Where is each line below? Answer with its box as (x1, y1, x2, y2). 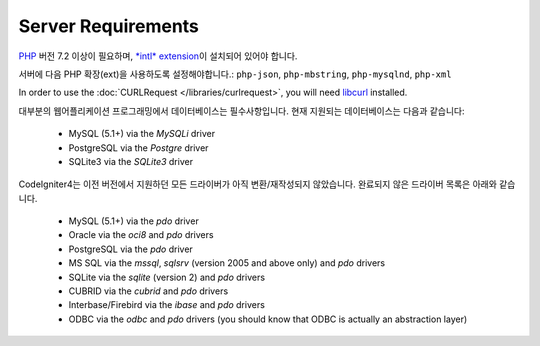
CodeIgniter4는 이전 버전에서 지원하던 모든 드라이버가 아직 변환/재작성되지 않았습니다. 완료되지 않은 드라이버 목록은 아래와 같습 (18, 178, 516, 190)
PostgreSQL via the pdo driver (68, 243, 194, 255)
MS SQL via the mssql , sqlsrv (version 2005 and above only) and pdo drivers (68, 257, 385, 269)
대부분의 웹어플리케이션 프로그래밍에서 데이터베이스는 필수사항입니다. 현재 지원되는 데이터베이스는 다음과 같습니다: (18, 105, 465, 117)
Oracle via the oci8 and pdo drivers (68, 229, 214, 241)
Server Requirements (18, 15, 200, 37)
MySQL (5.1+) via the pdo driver (68, 215, 199, 227)
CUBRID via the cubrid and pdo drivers (68, 285, 229, 297)
